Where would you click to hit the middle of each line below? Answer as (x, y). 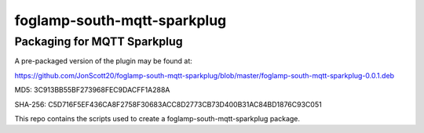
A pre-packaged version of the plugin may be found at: (103, 61)
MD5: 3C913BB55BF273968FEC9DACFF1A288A (92, 90)
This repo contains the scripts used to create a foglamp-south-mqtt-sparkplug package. (157, 118)
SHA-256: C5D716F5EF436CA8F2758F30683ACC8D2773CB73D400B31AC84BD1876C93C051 (168, 104)
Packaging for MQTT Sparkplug (99, 41)
